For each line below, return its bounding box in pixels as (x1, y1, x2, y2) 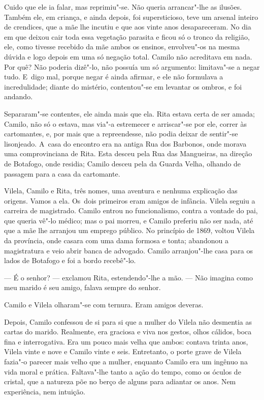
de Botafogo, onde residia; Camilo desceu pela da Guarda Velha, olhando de (4, 158, 241, 168)
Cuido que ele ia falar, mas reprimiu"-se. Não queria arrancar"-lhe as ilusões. (4, 2, 242, 12)
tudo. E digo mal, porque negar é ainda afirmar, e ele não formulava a (4, 71, 223, 82)
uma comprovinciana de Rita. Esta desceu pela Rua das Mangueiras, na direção (4, 148, 252, 159)
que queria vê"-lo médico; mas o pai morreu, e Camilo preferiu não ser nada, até (4, 215, 253, 225)
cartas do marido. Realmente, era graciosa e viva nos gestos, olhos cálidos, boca (4, 326, 252, 337)
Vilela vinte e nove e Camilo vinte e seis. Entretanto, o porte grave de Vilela (4, 346, 242, 357)
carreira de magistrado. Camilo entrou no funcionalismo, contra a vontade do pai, (4, 205, 258, 216)
